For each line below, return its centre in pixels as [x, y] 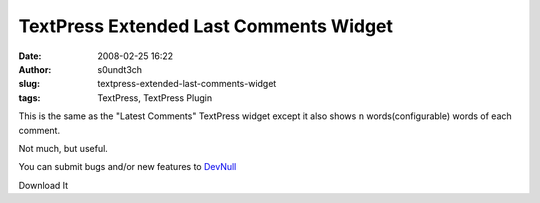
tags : [29, 97]
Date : [30, 56]
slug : [29, 84]
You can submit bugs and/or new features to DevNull [127, 167]
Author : [35, 69]
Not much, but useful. [63, 148]
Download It [43, 185]
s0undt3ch [120, 69]
